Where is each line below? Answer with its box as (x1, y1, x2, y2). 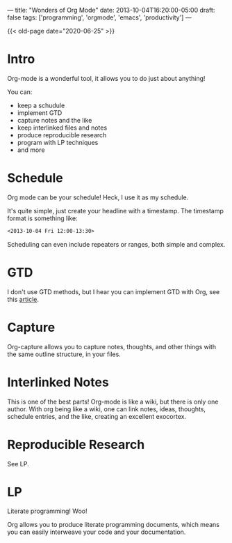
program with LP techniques (17, 138, 99, 146)
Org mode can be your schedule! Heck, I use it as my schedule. (7, 193, 189, 201)
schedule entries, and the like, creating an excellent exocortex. (7, 412, 186, 420)
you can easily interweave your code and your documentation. (7, 528, 186, 536)
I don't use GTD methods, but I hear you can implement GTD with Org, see (7, 287, 220, 296)
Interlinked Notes (7, 374, 109, 390)
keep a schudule (17, 101, 65, 109)
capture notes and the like (17, 116, 92, 124)
